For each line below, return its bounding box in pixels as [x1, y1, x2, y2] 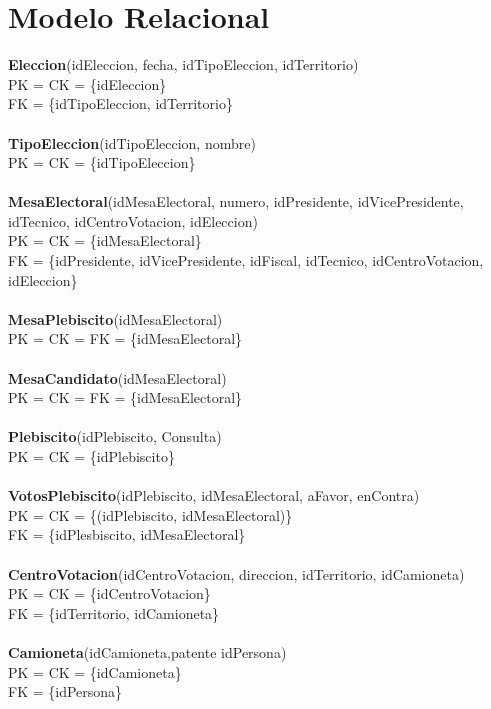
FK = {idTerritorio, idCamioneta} [8, 602, 220, 623]
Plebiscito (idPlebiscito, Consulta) [8, 426, 222, 447]
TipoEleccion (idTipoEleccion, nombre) [8, 132, 256, 153]
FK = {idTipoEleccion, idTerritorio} [8, 93, 233, 114]
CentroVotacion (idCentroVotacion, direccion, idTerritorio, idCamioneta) [8, 563, 465, 584]
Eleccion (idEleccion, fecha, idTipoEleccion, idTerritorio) [8, 54, 359, 75]
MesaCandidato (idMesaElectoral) [8, 367, 227, 388]
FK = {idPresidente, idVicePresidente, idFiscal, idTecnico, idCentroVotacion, [8, 250, 484, 271]
